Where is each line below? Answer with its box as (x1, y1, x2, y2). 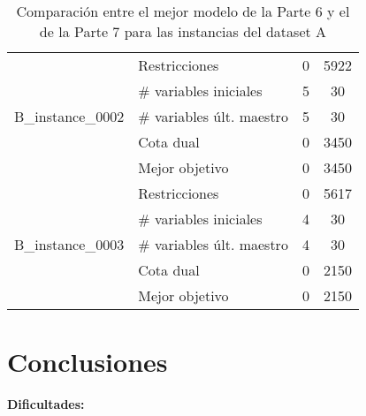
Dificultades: (7, 395, 85, 413)
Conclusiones (7, 344, 168, 380)
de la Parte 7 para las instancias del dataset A (39, 21, 327, 42)
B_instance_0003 (14, 234, 125, 254)
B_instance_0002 (14, 106, 125, 126)
